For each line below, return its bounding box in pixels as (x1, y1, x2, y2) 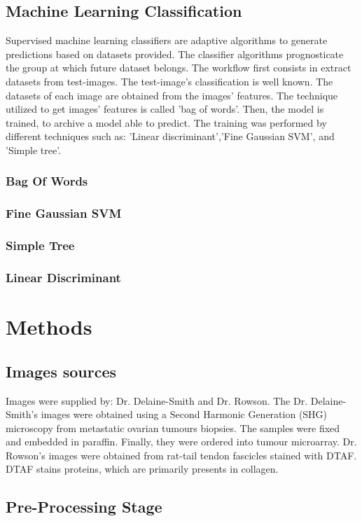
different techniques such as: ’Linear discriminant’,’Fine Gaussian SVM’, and (6, 129, 335, 144)
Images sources (6, 360, 117, 382)
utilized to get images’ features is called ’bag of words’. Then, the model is (6, 102, 324, 116)
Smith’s (6, 407, 38, 422)
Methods (6, 312, 92, 341)
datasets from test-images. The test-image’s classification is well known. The (6, 74, 333, 88)
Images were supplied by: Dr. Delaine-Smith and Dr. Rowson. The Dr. (6, 393, 308, 408)
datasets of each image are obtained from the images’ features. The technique (6, 88, 338, 102)
